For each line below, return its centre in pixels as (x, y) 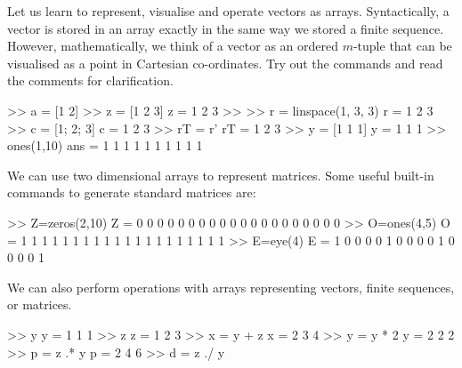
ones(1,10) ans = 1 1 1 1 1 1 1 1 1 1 (105, 145)
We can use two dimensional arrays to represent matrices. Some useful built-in (221, 175)
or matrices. (40, 304)
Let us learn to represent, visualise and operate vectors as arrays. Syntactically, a (228, 11)
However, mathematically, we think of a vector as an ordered (173, 46)
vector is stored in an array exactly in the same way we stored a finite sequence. (226, 28)
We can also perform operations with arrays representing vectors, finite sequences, (231, 287)
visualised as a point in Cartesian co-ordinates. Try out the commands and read (225, 63)
